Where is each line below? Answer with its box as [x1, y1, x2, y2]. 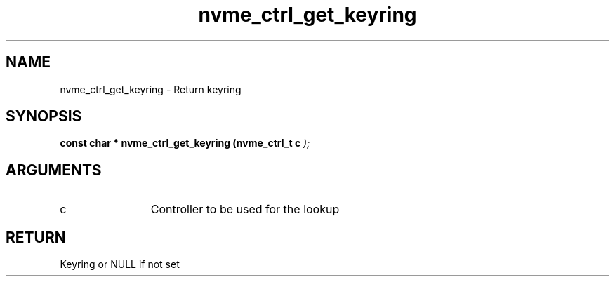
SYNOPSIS [6, 107, 82, 126]
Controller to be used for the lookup [150, 202, 340, 217]
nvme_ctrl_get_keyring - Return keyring [60, 83, 242, 95]
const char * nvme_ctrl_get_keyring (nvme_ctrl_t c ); [60, 137, 310, 149]
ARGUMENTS [6, 161, 102, 179]
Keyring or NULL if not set [60, 258, 180, 271]
